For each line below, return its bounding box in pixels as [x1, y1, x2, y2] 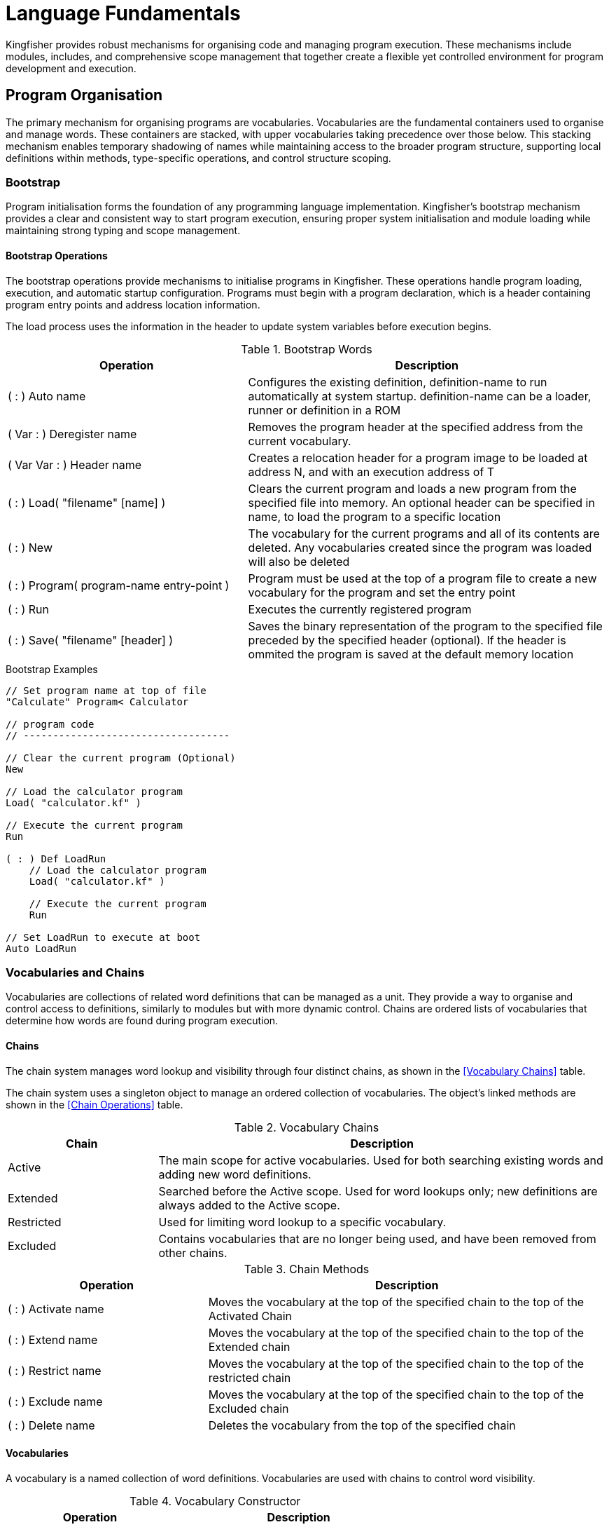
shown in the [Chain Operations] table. [6, 1098, 183, 1111]
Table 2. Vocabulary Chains [234, 1120, 379, 1134]
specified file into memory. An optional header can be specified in [248, 495, 595, 510]
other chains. [158, 1245, 227, 1260]
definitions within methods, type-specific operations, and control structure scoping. [6, 151, 391, 164]
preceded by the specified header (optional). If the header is [248, 632, 566, 647]
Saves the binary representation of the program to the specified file [248, 618, 603, 633]
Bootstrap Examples [6, 663, 98, 675]
